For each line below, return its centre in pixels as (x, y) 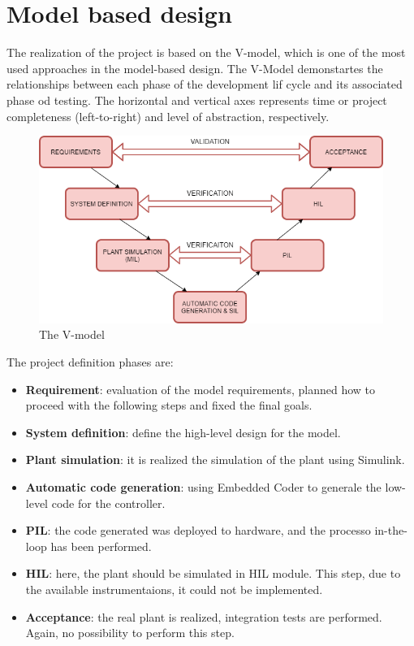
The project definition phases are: (90, 362)
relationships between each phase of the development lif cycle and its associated (205, 84)
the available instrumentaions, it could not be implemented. (174, 589)
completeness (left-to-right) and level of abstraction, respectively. (168, 116)
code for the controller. (108, 503)
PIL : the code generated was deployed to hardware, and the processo (198, 530)
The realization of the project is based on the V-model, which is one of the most (206, 52)
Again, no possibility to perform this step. (130, 633)
